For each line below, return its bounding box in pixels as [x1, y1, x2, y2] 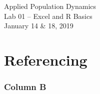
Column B [4, 81, 46, 93]
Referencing [4, 49, 87, 70]
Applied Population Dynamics [4, 1, 96, 11]
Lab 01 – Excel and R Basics [4, 10, 92, 21]
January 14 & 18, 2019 [4, 20, 73, 31]
